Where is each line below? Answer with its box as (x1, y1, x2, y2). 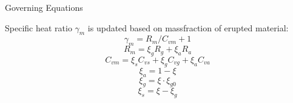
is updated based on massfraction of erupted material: (87, 21, 289, 34)
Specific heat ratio (5, 21, 72, 34)
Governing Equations (5, 1, 83, 13)
